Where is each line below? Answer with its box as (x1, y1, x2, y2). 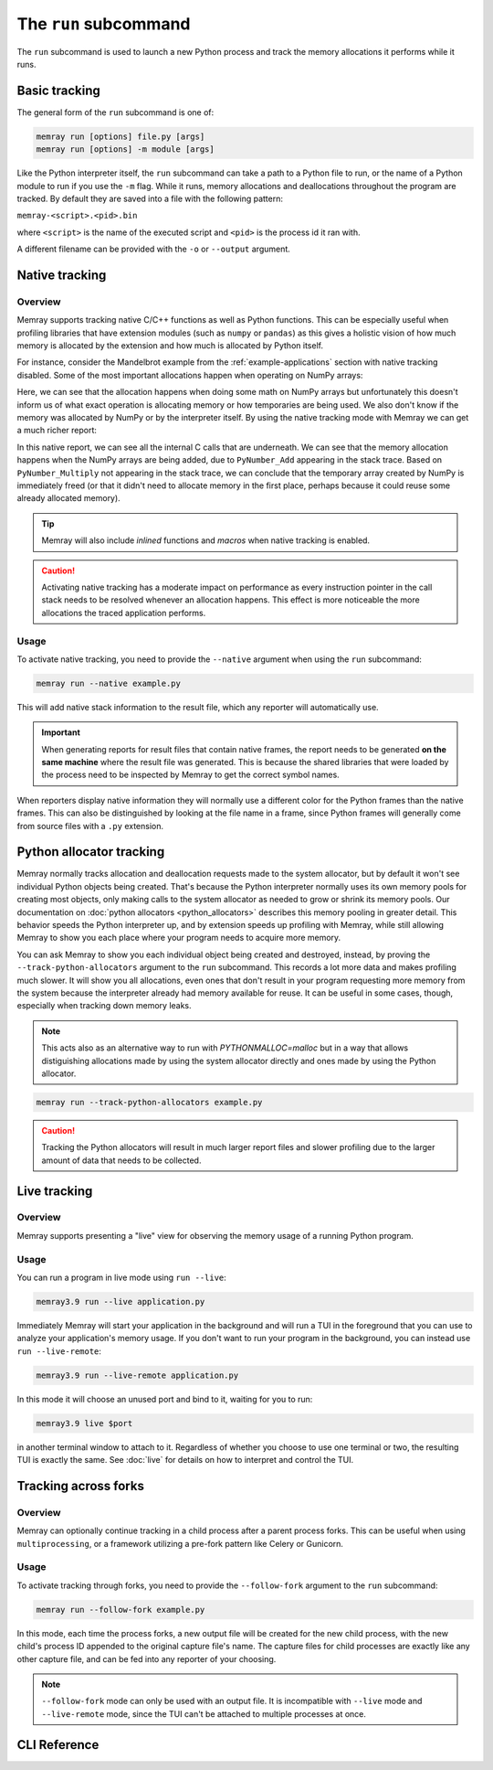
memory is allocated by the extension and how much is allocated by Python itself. (16, 340, 324, 351)
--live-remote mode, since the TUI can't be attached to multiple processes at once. (41, 1708, 367, 1719)
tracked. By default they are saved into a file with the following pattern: (16, 193, 283, 204)
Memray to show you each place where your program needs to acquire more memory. (16, 933, 341, 944)
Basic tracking (16, 82, 100, 98)
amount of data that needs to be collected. (41, 1155, 202, 1166)
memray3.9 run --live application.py (36, 1296, 205, 1306)
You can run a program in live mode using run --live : (16, 1272, 227, 1283)
